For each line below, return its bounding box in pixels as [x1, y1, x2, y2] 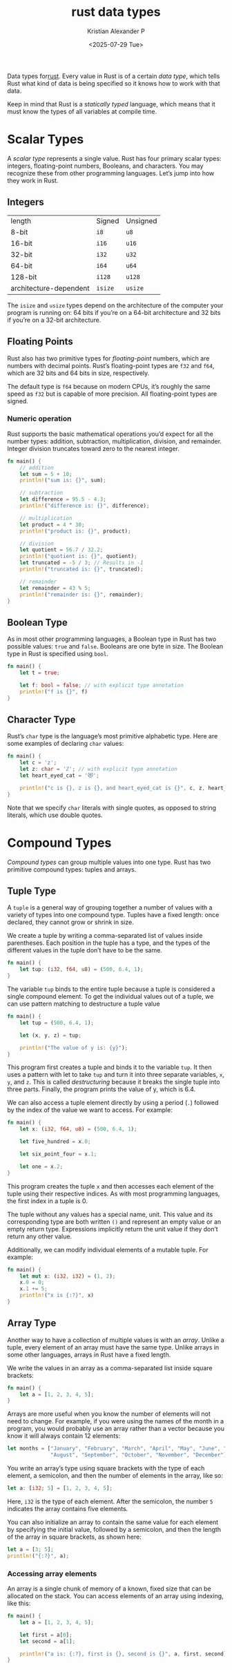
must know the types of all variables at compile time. [7, 107, 157, 115]
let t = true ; [19, 669, 60, 677]
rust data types [71, 4, 161, 20]
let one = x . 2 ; [19, 1163, 64, 1170]
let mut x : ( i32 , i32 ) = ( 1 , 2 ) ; [19, 1272, 116, 1280]
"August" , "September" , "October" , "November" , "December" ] [50, 1452, 227, 1459]
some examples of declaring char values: [7, 740, 124, 748]
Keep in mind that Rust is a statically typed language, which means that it [7, 99, 215, 108]
